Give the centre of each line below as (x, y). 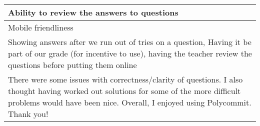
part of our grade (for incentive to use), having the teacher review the (130, 53)
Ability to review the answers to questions (93, 12)
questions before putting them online (72, 65)
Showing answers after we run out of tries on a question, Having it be (130, 42)
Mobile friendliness (41, 27)
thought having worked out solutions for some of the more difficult (124, 91)
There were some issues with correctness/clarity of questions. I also (125, 79)
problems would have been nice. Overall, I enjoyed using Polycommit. (130, 102)
